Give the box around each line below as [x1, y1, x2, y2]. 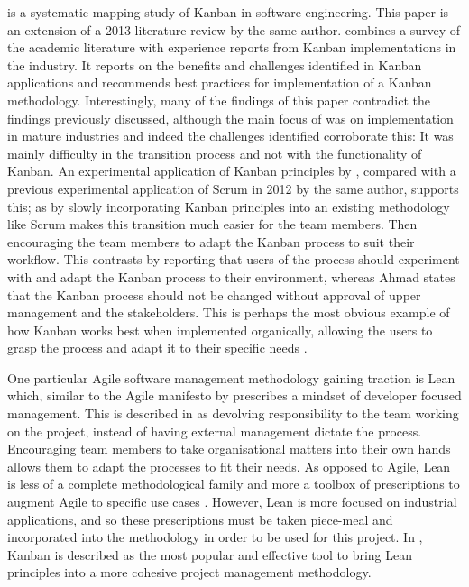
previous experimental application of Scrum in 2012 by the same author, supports [7, 179, 459, 197]
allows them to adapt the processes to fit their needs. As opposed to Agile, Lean [7, 456, 451, 475]
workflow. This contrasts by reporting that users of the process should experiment [7, 250, 460, 269]
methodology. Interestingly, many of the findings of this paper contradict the [7, 90, 431, 109]
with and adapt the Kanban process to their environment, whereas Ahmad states [7, 267, 455, 286]
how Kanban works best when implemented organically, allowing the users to [7, 320, 433, 339]
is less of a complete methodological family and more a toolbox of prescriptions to [7, 474, 460, 493]
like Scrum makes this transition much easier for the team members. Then [7, 215, 418, 234]
